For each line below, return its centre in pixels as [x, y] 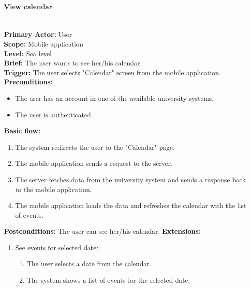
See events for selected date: [57, 247]
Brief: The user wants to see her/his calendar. [73, 63]
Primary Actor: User [38, 34]
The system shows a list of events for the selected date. [108, 280]
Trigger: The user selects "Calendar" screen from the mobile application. [112, 72]
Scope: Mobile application [44, 43]
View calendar [28, 6]
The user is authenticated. [54, 114]
